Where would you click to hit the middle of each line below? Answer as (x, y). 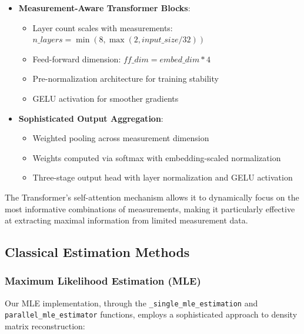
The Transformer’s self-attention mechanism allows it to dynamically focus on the (152, 197)
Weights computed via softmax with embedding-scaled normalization (157, 157)
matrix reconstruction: (45, 326)
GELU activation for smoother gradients (106, 98)
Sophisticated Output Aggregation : (91, 118)
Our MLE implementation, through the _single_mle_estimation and (131, 303)
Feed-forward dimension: (77, 59)
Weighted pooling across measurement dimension (121, 138)
